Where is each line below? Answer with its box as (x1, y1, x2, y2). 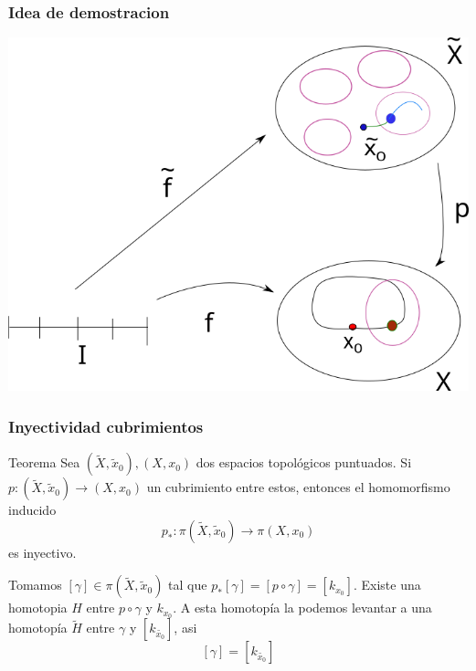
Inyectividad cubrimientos (8, 414, 204, 437)
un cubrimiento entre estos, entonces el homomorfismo (146, 477, 450, 497)
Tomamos (8, 575, 62, 594)
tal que (168, 575, 207, 594)
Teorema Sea (8, 453, 80, 472)
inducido (8, 500, 57, 519)
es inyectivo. (8, 542, 77, 561)
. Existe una (353, 575, 421, 594)
